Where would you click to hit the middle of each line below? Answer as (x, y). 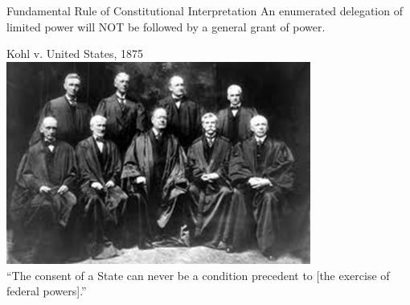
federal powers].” (47, 291)
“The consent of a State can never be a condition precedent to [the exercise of (198, 275)
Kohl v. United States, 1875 (75, 54)
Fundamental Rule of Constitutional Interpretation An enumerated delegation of (205, 10)
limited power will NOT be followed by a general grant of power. (166, 26)
